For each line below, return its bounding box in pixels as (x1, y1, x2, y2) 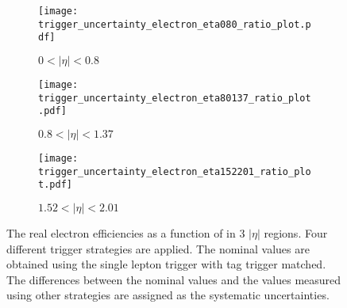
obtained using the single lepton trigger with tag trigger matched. (6, 256, 326, 272)
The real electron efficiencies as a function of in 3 (6, 224, 245, 241)
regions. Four (264, 224, 328, 241)
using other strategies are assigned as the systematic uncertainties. (6, 287, 330, 303)
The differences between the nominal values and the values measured (6, 271, 341, 287)
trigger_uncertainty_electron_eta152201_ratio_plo (38, 165, 311, 177)
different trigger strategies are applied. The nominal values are (6, 240, 310, 257)
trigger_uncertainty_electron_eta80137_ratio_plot (38, 92, 311, 104)
